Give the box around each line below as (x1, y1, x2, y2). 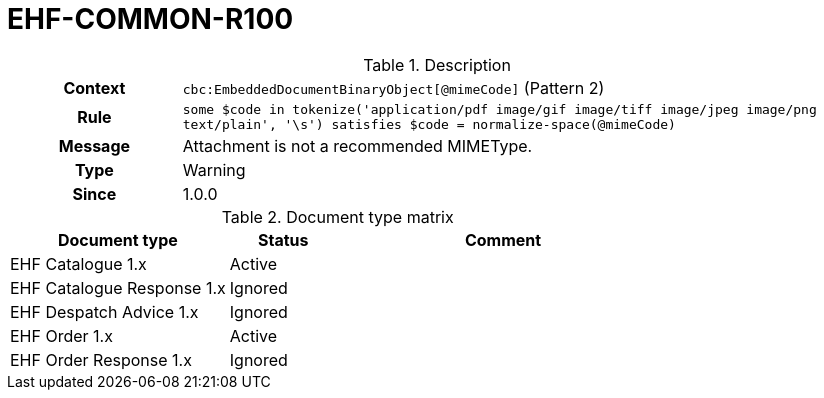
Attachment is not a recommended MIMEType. (182, 135, 533, 156)
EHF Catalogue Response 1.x (10, 277, 226, 298)
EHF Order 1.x (10, 325, 113, 346)
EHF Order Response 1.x (10, 349, 192, 370)
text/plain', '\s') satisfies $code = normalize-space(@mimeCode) (182, 116, 676, 132)
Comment (464, 229, 542, 250)
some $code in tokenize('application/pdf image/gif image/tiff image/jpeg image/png (182, 101, 817, 117)
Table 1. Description (363, 54, 511, 75)
